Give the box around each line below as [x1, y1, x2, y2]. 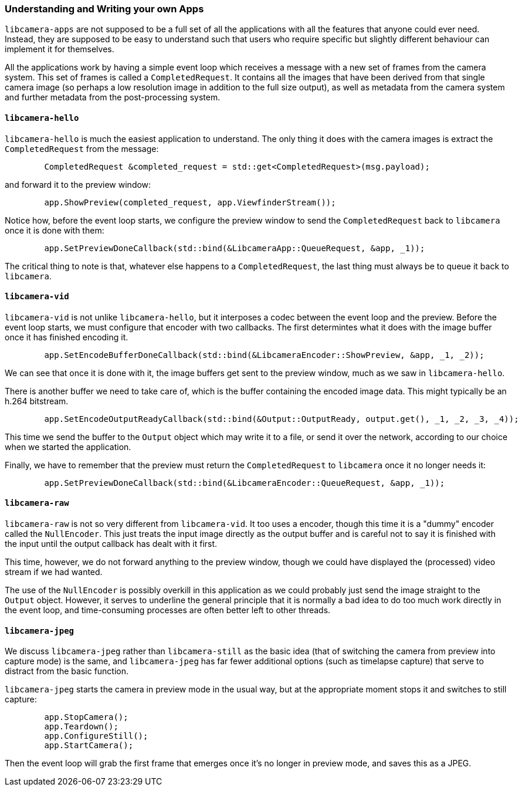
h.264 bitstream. [5, 395, 69, 406]
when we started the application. [5, 441, 131, 452]
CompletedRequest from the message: [5, 143, 159, 154]
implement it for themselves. [5, 44, 114, 55]
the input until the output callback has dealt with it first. [5, 539, 218, 549]
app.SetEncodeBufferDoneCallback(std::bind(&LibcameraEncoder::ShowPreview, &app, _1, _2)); [44, 350, 484, 360]
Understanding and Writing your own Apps [5, 3, 204, 15]
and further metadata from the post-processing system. [5, 92, 221, 103]
